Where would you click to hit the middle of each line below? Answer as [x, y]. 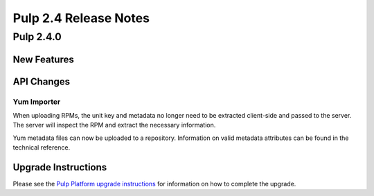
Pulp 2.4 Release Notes [81, 18]
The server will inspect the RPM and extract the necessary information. [114, 125]
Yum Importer [37, 102]
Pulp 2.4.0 [37, 37]
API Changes [42, 81]
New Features [43, 59]
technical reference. [42, 148]
